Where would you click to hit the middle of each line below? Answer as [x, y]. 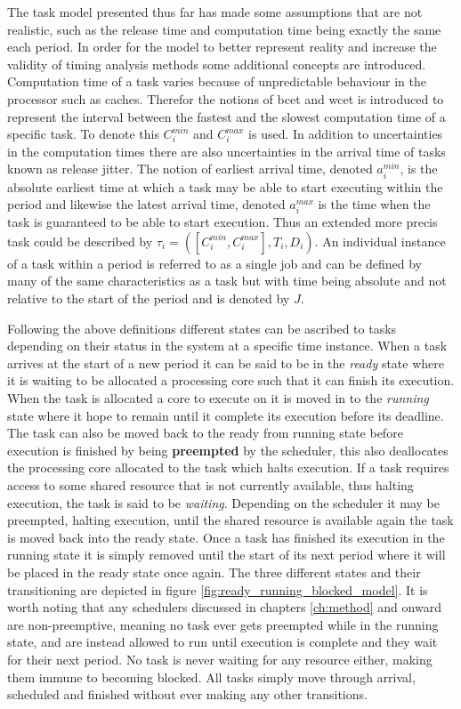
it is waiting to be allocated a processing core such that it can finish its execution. [231, 380]
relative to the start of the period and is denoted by [149, 298]
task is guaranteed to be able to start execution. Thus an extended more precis [222, 222]
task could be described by [80, 241]
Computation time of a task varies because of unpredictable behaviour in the [217, 81]
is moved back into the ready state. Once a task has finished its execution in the [226, 537]
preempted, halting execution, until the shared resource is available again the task [230, 520]
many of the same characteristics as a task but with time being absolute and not [227, 281]
